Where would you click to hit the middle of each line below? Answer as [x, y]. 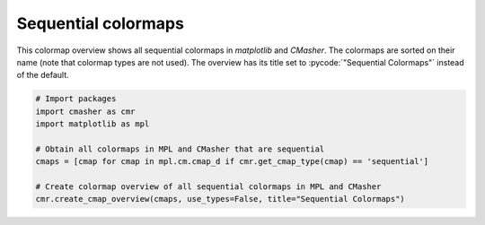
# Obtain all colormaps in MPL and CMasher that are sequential [180, 149]
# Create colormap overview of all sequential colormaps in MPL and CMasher [208, 187]
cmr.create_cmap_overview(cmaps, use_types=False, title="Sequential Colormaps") [220, 199]
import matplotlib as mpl [93, 124]
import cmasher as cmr [85, 111]
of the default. [43, 75]
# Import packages [76, 99]
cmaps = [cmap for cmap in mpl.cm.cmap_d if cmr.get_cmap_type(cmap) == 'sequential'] [232, 162]
